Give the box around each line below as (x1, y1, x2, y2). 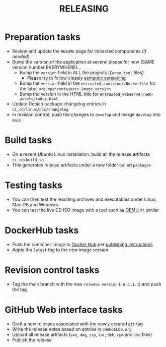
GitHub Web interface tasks (5, 304, 123, 315)
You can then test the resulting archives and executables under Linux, (12, 196, 157, 202)
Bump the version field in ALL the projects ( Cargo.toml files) (19, 69, 144, 76)
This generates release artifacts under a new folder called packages (12, 162, 151, 168)
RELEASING (59, 3, 109, 15)
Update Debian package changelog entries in (12, 100, 106, 106)
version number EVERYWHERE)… (12, 64, 81, 70)
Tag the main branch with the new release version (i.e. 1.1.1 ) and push (12, 281, 161, 287)
